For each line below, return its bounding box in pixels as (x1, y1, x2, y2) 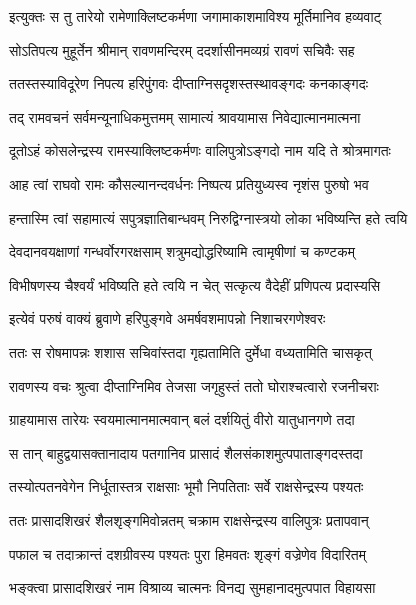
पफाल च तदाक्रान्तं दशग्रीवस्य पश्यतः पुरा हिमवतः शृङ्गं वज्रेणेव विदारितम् (9, 543, 366, 564)
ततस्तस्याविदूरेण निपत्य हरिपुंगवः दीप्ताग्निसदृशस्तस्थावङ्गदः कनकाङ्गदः (9, 73, 369, 94)
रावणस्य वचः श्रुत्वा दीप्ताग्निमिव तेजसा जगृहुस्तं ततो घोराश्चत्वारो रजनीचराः (9, 375, 379, 396)
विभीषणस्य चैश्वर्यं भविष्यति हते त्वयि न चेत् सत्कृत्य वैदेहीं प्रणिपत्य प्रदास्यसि (9, 274, 381, 295)
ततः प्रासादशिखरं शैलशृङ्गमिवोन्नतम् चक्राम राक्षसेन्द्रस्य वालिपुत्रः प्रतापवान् (9, 509, 369, 530)
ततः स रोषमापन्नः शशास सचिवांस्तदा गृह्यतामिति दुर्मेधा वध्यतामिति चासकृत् (9, 341, 372, 362)
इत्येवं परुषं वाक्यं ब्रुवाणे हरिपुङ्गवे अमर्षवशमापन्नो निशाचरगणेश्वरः (9, 308, 326, 329)
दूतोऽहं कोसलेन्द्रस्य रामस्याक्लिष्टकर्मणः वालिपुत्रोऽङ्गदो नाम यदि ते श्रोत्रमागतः (9, 140, 391, 161)
